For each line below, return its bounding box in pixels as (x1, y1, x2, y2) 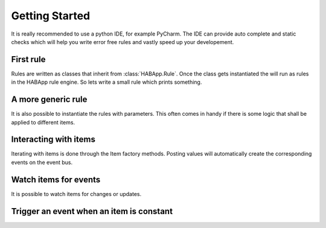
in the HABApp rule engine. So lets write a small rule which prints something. (11, 78, 202, 86)
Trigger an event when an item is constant (11, 206, 173, 217)
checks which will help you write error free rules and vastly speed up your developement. (11, 38, 234, 45)
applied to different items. (11, 118, 75, 126)
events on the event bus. (11, 159, 72, 166)
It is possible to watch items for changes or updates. (11, 190, 142, 197)
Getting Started (11, 9, 91, 22)
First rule (11, 54, 46, 65)
